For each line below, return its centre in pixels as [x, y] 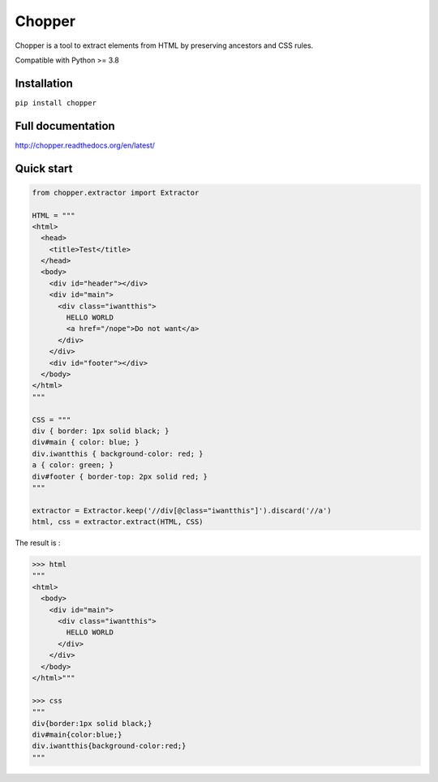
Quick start [44, 168]
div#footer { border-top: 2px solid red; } [120, 476]
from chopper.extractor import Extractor [116, 192]
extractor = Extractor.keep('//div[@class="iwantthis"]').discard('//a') [182, 510]
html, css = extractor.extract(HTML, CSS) [118, 522]
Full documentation [65, 126]
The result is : [38, 543]
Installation [44, 83]
